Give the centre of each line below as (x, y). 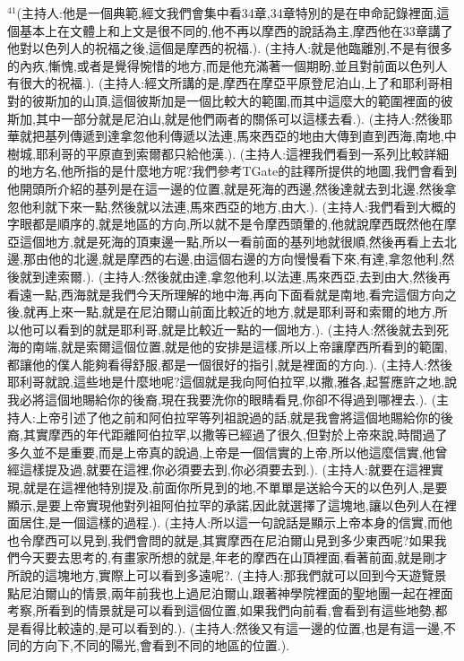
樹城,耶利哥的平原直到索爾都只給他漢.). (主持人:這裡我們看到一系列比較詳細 (228, 153)
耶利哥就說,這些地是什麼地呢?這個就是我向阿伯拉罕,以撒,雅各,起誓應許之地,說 (232, 382)
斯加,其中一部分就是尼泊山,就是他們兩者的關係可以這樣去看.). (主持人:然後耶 (230, 118)
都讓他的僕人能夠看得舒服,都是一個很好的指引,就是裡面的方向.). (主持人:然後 (230, 364)
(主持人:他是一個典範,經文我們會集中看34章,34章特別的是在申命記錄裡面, (227, 13)
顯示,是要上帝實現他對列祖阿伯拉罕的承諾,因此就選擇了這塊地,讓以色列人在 (226, 504)
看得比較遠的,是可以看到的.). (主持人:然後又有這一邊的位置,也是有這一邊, (231, 627)
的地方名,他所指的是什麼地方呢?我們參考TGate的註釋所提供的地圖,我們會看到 (232, 171)
